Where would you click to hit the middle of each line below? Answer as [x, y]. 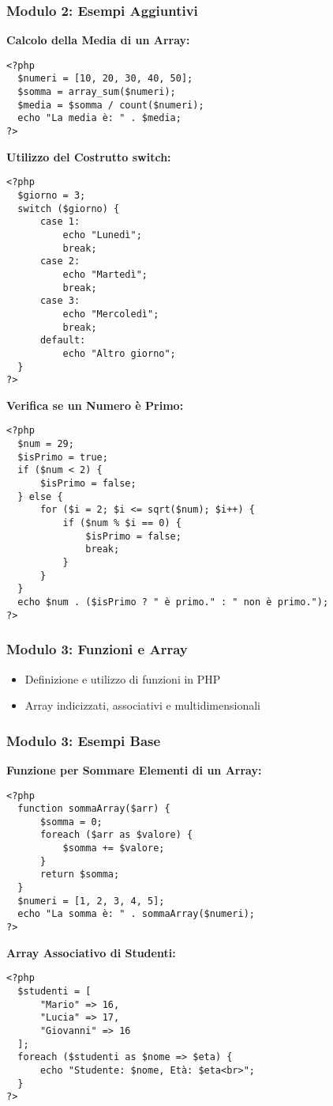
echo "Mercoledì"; [111, 314]
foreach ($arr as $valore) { [116, 835]
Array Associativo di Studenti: [91, 952]
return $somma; [80, 875]
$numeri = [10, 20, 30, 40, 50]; [105, 79]
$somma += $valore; [114, 848]
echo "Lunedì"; [102, 235]
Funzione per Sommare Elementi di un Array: [134, 769]
